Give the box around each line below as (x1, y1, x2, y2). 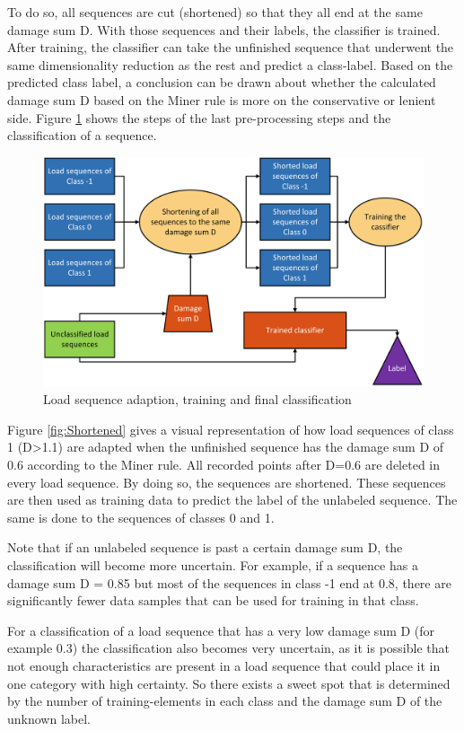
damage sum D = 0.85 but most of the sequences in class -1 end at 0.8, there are (7, 573, 451, 592)
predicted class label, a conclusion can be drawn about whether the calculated (7, 73, 436, 92)
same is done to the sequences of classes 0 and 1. (7, 507, 275, 526)
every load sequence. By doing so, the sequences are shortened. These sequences (7, 472, 446, 491)
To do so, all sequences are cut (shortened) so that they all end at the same (7, 3, 423, 21)
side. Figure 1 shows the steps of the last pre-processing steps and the (7, 108, 391, 127)
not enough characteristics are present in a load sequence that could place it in (7, 656, 441, 674)
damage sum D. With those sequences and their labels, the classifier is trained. (7, 20, 441, 39)
